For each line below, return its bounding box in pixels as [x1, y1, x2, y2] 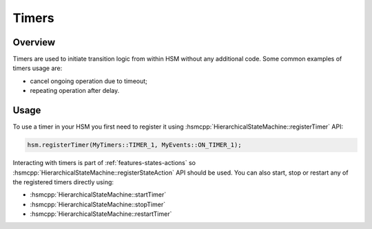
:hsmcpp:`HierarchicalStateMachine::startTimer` [30, 190, 167, 199]
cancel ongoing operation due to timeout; [30, 76, 148, 85]
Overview [12, 36, 56, 48]
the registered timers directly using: [12, 177, 114, 186]
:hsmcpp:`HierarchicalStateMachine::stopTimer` [30, 200, 165, 208]
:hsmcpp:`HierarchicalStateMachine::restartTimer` [30, 210, 172, 218]
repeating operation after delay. [30, 87, 120, 95]
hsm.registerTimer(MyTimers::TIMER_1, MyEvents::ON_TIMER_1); [27, 141, 242, 149]
